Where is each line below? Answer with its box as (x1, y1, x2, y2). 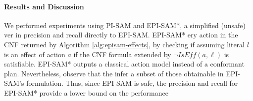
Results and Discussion (4, 1, 84, 11)
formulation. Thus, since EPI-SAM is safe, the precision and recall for (26, 78, 238, 88)
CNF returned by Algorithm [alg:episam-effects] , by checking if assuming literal (4, 39, 245, 49)
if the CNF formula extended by (73, 49, 171, 59)
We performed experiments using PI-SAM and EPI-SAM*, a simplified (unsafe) (4, 20, 246, 30)
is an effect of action (4, 49, 65, 59)
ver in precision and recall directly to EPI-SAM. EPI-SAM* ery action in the (4, 30, 238, 40)
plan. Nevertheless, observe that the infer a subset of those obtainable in (4, 68, 224, 78)
